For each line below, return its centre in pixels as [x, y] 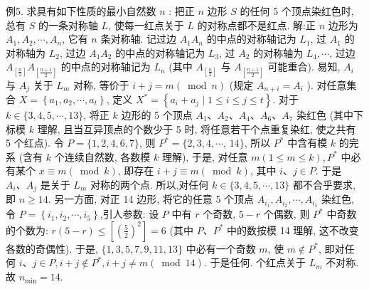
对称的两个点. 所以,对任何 [149, 184]
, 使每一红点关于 [146, 25]
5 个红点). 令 [35, 143]
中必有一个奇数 [221, 248]
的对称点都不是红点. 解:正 [257, 25]
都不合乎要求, [324, 184]
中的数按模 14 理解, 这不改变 [293, 230]
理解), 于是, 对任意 [205, 156]
